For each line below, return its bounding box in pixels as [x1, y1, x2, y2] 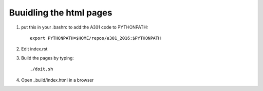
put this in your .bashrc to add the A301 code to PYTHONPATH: [21, 24, 148, 30]
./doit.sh [30, 66, 53, 72]
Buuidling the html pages [9, 7, 113, 18]
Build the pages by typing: [21, 55, 74, 61]
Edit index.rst [21, 46, 48, 52]
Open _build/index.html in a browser [21, 77, 94, 83]
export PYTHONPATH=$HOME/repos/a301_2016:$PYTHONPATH [30, 35, 161, 41]
